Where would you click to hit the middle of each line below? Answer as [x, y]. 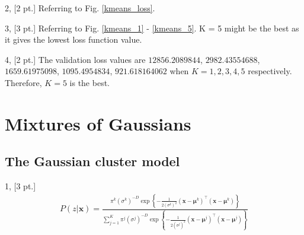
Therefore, [23, 82]
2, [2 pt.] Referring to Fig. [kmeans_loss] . [80, 8]
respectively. [270, 71]
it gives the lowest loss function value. [73, 39]
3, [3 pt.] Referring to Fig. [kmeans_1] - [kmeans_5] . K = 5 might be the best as [152, 28]
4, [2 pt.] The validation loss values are [75, 59]
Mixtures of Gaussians [98, 123]
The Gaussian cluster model [92, 161]
